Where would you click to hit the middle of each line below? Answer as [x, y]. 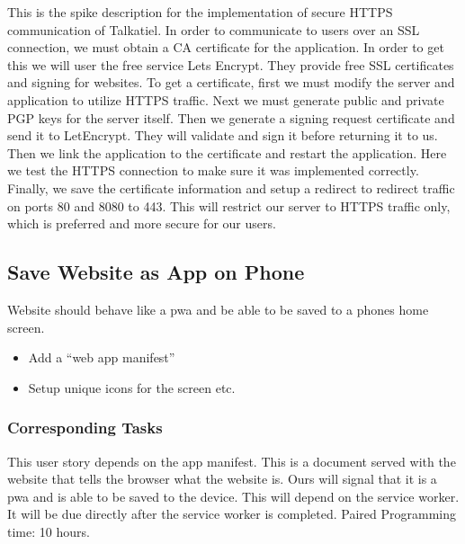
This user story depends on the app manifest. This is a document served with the [232, 461]
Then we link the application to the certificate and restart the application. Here [227, 152]
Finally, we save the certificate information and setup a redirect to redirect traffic [231, 187]
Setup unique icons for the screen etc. [132, 387]
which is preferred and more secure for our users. [142, 223]
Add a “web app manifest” [102, 357]
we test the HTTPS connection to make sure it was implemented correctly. [213, 170]
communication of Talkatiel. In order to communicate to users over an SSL [214, 29]
